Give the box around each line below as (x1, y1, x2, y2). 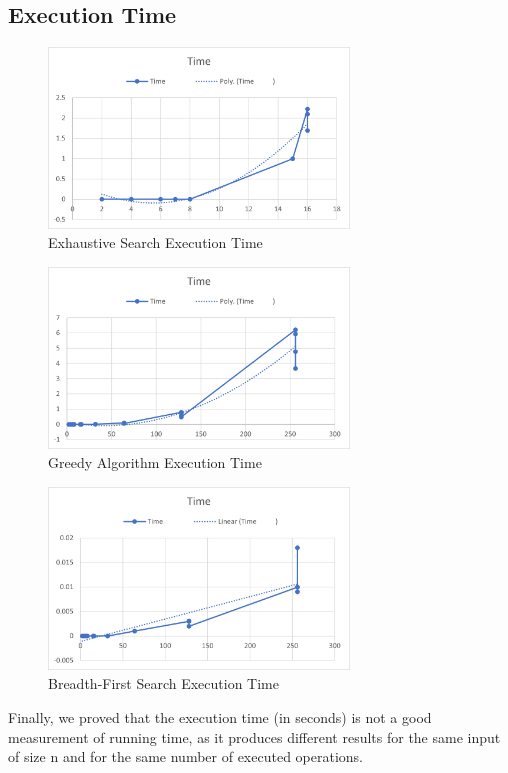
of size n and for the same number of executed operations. (8, 746, 363, 767)
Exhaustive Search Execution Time (48, 232, 263, 253)
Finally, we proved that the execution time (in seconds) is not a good (8, 706, 432, 727)
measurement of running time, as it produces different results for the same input (8, 726, 501, 747)
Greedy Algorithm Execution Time (48, 452, 262, 473)
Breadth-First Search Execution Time (48, 673, 279, 694)
